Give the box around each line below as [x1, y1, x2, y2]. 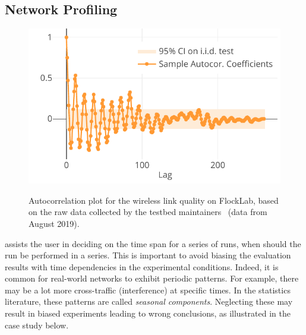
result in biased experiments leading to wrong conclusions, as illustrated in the [5, 307, 291, 320]
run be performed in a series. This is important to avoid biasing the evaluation [5, 249, 291, 261]
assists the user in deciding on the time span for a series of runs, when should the [5, 237, 301, 249]
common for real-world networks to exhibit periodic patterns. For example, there [5, 272, 299, 285]
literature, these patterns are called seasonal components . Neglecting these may [5, 295, 293, 308]
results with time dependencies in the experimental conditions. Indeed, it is [5, 260, 279, 273]
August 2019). [29, 217, 80, 229]
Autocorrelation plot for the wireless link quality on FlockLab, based [29, 194, 279, 206]
